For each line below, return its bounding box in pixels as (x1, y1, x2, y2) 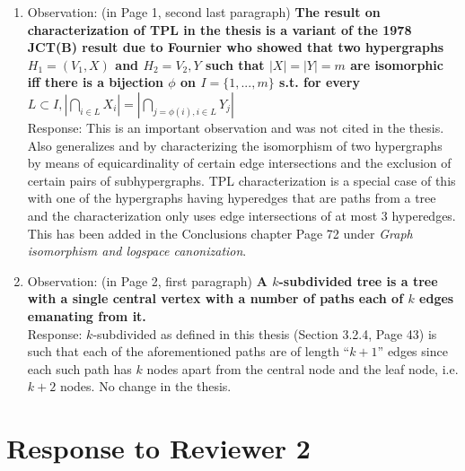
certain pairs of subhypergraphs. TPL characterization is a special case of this (27, 170, 456, 189)
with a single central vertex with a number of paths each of (27, 289, 404, 308)
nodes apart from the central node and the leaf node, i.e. (146, 359, 459, 378)
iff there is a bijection (27, 73, 163, 92)
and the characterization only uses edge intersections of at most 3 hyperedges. (27, 205, 456, 224)
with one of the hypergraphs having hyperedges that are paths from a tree (27, 188, 436, 207)
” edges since (377, 342, 448, 361)
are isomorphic (350, 55, 443, 74)
